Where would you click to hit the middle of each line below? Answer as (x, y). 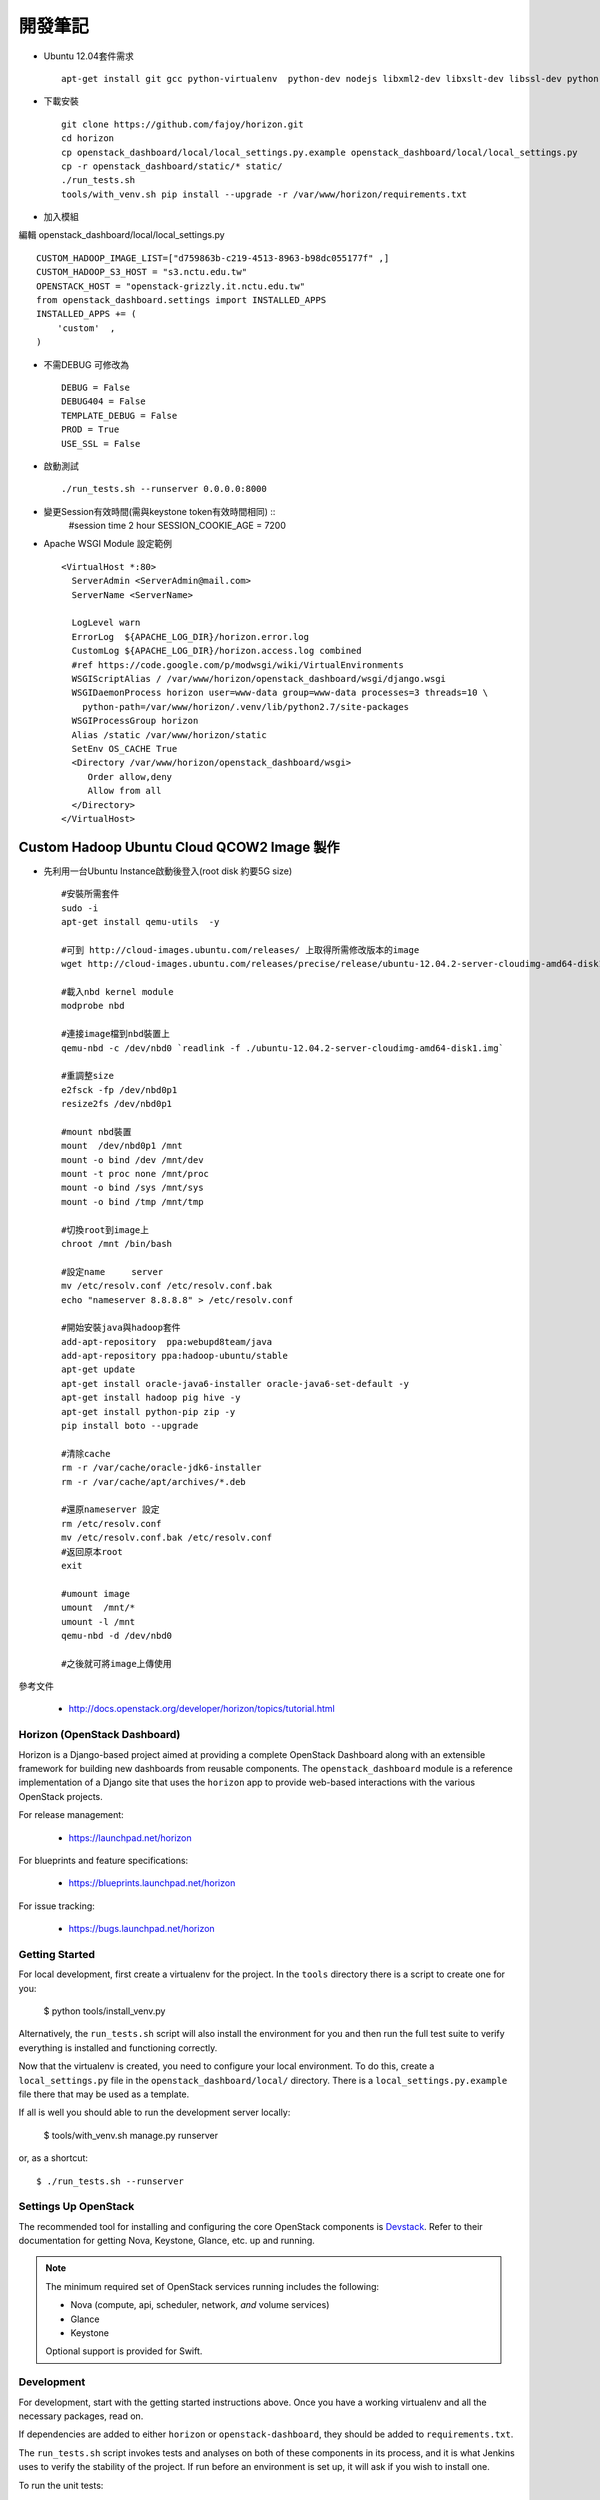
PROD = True (90, 429)
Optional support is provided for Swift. (124, 2351)
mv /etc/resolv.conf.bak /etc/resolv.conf (167, 1538)
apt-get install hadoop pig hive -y (151, 1398)
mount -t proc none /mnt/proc (135, 1174)
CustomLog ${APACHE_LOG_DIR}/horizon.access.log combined (216, 651)
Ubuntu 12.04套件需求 (89, 56)
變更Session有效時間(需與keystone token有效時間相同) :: (159, 511)
